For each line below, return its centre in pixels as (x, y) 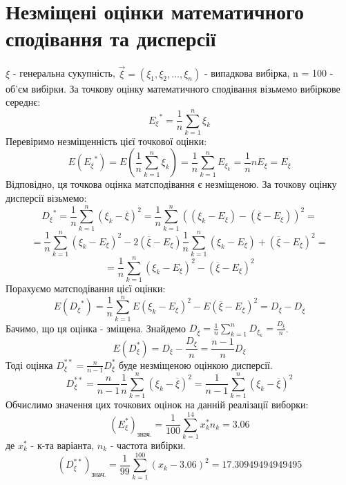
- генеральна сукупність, (64, 73)
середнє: (23, 102)
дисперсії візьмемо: (46, 198)
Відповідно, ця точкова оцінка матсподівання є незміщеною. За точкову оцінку (171, 184)
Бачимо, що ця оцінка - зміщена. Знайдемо (96, 328)
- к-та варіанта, (63, 445)
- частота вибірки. (148, 445)
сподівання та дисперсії (111, 38)
